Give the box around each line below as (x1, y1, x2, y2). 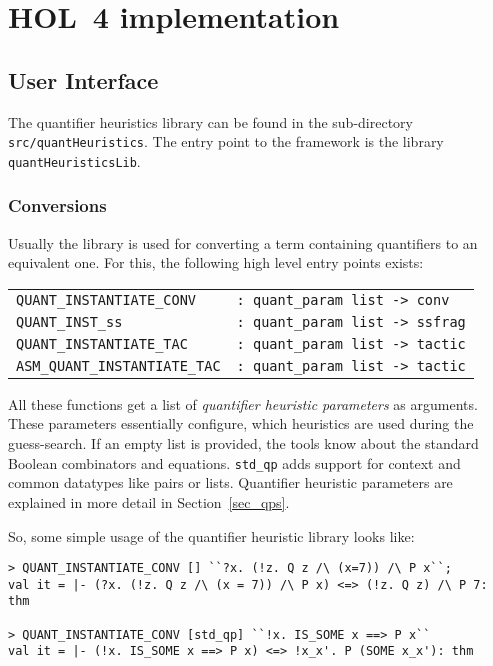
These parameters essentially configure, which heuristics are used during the (8, 413, 474, 434)
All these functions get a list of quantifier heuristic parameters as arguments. (8, 393, 478, 414)
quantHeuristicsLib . (8, 150, 141, 171)
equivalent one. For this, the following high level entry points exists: (8, 252, 424, 273)
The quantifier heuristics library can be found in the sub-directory (8, 111, 413, 132)
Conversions (8, 193, 107, 218)
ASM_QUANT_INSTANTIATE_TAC (16, 357, 221, 374)
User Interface (8, 64, 159, 95)
